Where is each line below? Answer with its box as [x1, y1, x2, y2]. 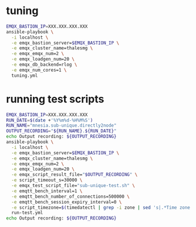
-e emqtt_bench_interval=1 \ [11, 188, 83, 194]
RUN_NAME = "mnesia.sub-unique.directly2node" [6, 123, 117, 128]
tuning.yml [11, 72, 38, 79]
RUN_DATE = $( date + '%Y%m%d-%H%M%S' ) [6, 117, 93, 123]
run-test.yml [11, 210, 43, 216]
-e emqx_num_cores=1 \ [11, 67, 67, 73]
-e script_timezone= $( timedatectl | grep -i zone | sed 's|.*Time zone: [11, 204, 193, 211]
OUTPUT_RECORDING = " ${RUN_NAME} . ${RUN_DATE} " [6, 128, 117, 134]
